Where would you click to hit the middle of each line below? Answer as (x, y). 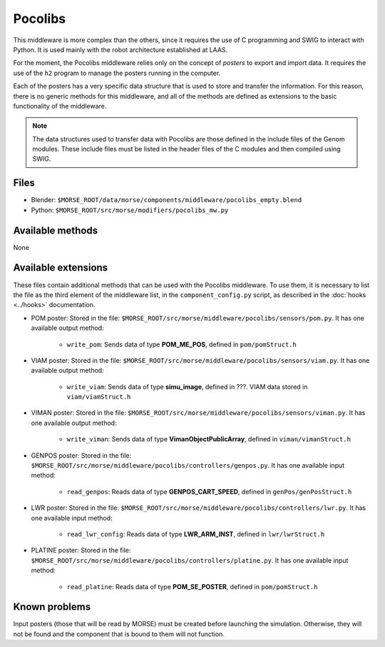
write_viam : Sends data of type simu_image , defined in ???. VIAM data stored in (187, 386)
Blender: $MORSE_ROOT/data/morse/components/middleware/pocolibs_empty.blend (166, 200)
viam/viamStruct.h (99, 397)
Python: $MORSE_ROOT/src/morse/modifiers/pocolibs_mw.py (130, 210)
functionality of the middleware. (60, 106)
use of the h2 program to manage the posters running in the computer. (117, 73)
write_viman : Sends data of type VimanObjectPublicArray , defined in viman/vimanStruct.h (209, 439)
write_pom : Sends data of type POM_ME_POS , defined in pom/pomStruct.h (182, 344)
